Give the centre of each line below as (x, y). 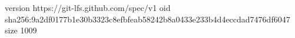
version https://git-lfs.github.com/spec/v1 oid (88, 7)
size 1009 (21, 30)
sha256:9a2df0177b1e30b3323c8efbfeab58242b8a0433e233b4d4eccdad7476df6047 (147, 19)
